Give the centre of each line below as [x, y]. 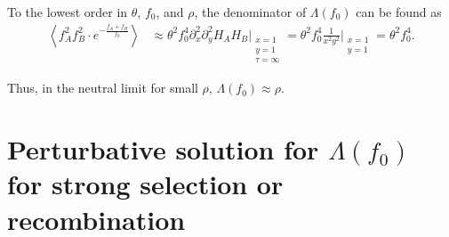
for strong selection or [145, 184]
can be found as [399, 12]
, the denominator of [250, 12]
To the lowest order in [68, 12]
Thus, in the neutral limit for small [103, 88]
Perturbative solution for [163, 149]
